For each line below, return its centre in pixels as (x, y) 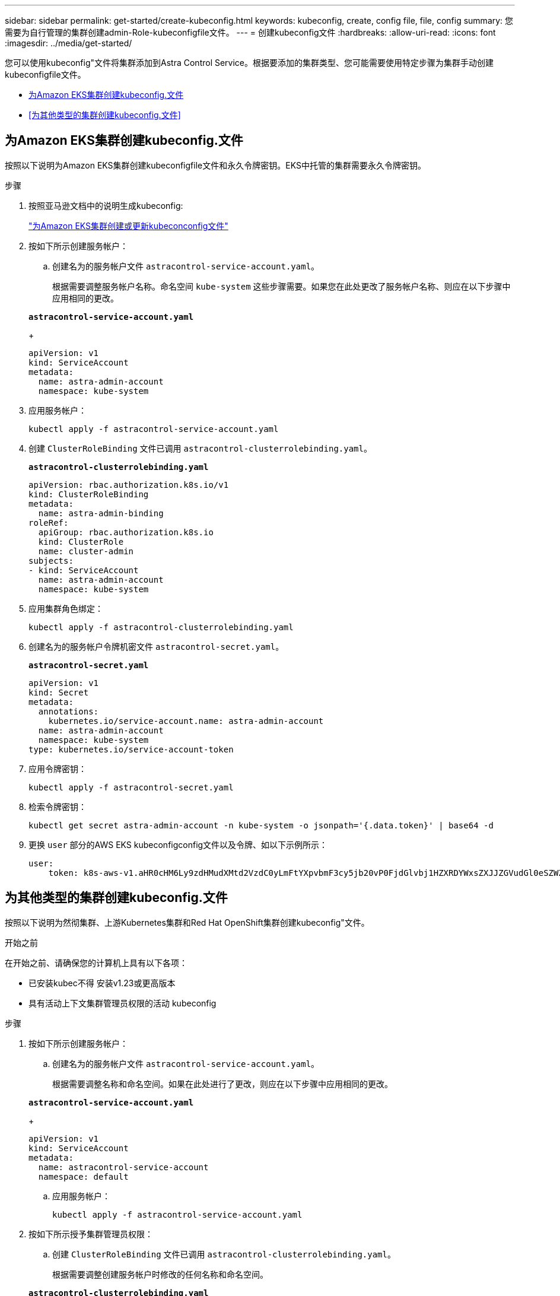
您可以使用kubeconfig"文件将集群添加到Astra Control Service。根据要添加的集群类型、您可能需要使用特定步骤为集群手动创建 (249, 63)
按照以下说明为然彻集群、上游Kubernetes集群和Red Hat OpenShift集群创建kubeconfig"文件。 (187, 922)
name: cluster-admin (86, 551)
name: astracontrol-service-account (123, 1167)
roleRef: (49, 522)
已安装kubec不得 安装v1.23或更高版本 (102, 983)
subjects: (51, 560)
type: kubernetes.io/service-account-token (131, 749)
